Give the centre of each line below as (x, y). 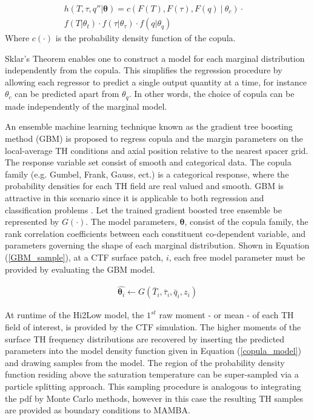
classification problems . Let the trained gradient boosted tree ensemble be (143, 209)
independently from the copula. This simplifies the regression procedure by (144, 70)
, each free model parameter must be (237, 257)
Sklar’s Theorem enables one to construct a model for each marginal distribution (155, 58)
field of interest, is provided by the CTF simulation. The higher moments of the (153, 327)
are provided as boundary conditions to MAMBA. (98, 410)
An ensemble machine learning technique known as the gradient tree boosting (149, 126)
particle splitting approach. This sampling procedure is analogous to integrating (153, 386)
